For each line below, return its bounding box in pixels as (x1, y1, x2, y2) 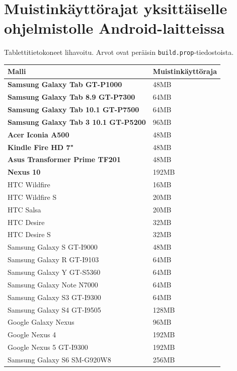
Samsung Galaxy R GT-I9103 (8, 254, 99, 265)
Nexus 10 (8, 167, 41, 177)
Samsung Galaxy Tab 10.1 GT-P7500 (8, 104, 139, 114)
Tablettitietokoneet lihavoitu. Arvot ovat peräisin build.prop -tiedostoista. (4, 47, 234, 57)
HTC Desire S (8, 229, 51, 240)
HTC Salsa (8, 204, 41, 214)
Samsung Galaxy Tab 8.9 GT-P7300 (8, 92, 135, 102)
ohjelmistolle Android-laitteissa (4, 18, 225, 38)
